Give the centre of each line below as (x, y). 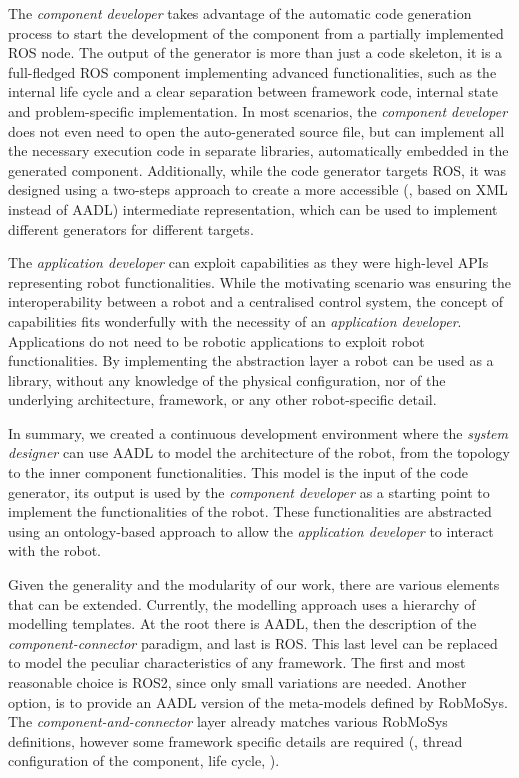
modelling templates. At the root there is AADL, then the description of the (242, 623)
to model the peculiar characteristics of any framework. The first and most (237, 662)
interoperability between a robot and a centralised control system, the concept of (256, 301)
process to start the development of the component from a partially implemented (256, 32)
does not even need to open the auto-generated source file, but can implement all (256, 130)
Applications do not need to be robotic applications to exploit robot (216, 340)
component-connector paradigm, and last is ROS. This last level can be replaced (253, 642)
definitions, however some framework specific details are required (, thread (235, 740)
